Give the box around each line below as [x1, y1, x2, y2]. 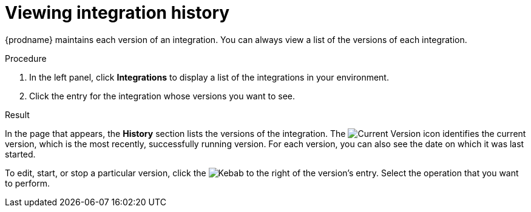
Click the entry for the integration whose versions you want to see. [29, 90, 296, 101]
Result [5, 109, 30, 120]
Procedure [5, 53, 47, 64]
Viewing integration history [5, 2, 230, 23]
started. [5, 148, 36, 159]
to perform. [5, 177, 50, 188]
